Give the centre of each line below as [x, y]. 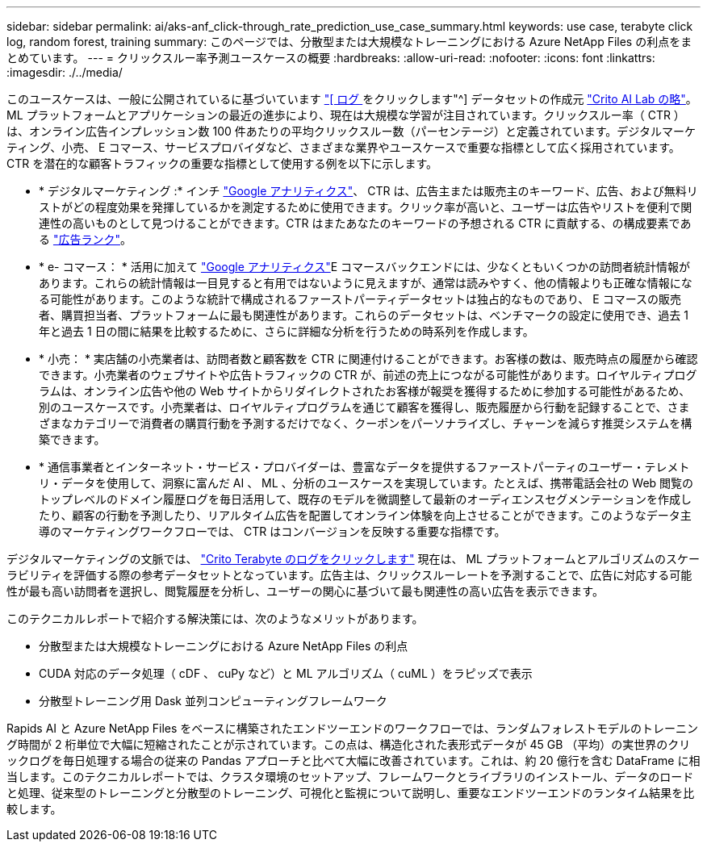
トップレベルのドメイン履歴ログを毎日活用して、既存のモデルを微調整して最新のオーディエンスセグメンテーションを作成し [365, 499]
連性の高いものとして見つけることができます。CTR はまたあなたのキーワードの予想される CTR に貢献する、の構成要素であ [365, 223]
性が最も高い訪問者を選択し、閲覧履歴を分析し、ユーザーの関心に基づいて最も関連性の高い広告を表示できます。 [305, 591]
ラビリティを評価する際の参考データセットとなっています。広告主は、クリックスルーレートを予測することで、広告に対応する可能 [349, 575]
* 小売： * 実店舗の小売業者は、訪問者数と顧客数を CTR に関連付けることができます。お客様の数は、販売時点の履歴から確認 [368, 359]
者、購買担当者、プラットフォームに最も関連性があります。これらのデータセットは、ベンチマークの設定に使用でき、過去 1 [364, 315]
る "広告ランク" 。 [85, 239]
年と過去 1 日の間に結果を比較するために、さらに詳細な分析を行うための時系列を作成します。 [287, 331]
